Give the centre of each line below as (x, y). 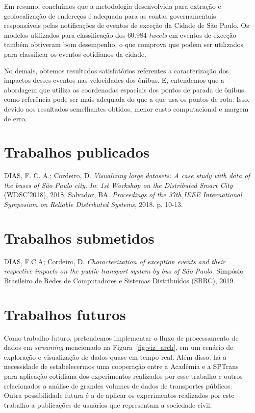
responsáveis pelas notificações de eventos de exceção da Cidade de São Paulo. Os (127, 25)
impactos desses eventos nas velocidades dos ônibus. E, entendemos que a (114, 80)
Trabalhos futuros (65, 314)
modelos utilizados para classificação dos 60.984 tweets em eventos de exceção (120, 34)
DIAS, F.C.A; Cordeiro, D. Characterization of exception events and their (115, 261)
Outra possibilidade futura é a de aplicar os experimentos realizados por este (119, 395)
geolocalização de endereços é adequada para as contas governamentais (110, 15)
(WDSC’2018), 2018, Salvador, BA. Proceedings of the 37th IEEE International (123, 195)
